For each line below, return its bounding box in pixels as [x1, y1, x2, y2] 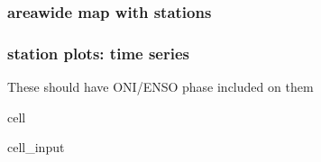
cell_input [7, 138, 65, 157]
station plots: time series [7, 41, 190, 64]
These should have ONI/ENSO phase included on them [7, 77, 314, 96]
